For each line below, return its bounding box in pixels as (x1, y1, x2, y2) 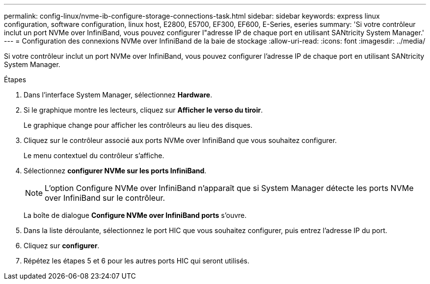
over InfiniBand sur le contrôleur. (45, 193, 165, 203)
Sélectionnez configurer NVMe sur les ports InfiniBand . (24, 166, 207, 175)
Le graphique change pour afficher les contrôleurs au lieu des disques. (24, 121, 253, 129)
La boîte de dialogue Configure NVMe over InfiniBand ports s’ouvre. (24, 211, 247, 219)
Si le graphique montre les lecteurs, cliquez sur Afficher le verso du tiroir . (24, 106, 263, 114)
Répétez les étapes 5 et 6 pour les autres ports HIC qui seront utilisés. (24, 257, 250, 265)
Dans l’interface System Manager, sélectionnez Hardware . (24, 91, 213, 99)
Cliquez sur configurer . (24, 241, 100, 250)
